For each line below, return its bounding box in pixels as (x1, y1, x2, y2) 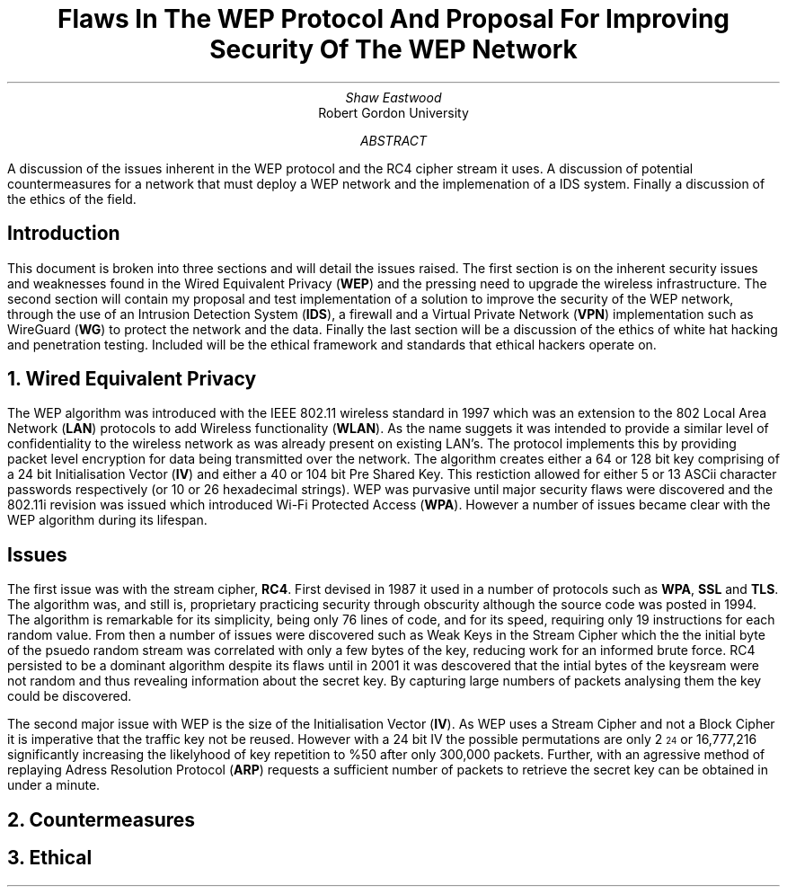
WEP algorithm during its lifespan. (7, 512, 208, 528)
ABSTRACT (359, 132, 428, 148)
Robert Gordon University (318, 104, 469, 120)
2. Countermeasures (7, 808, 196, 831)
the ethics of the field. (7, 190, 137, 207)
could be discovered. (7, 688, 132, 704)
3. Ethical (7, 846, 93, 870)
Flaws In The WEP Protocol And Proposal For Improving (57, 4, 730, 34)
